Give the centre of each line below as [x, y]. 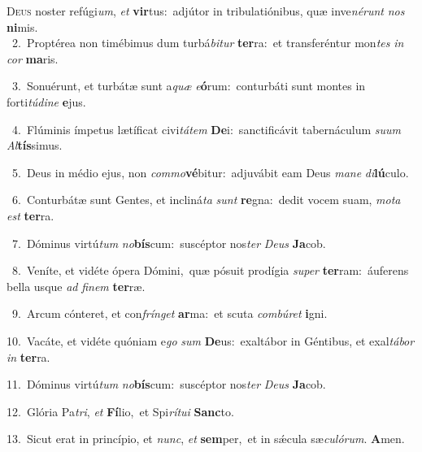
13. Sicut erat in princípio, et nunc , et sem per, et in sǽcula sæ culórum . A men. [206, 439]
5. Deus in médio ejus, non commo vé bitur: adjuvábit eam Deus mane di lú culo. [210, 172]
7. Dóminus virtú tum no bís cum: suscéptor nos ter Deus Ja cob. [169, 243]
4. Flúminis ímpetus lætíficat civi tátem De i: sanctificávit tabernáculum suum [207, 129]
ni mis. [22, 26]
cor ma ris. [33, 58]
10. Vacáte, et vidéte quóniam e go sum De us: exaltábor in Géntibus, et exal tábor [211, 340]
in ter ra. [28, 356]
